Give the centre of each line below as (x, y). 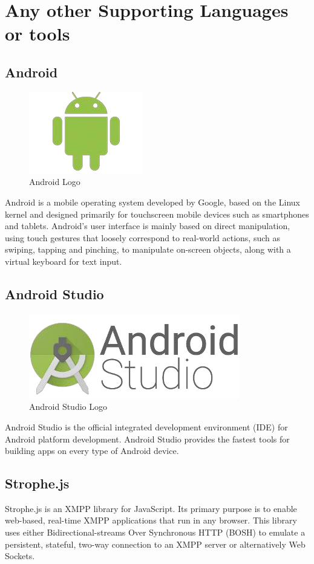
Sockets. (20, 556)
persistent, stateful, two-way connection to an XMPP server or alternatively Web (155, 544)
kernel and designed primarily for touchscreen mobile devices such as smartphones (157, 214)
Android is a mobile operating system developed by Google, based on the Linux (152, 202)
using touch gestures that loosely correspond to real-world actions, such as (143, 237)
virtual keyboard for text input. (64, 261)
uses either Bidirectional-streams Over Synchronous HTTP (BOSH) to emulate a (155, 532)
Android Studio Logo (68, 407)
